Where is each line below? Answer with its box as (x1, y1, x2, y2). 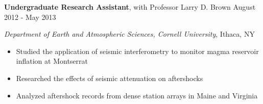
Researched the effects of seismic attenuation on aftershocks (16, 72, 203, 83)
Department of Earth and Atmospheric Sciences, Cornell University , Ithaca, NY (4, 29, 255, 39)
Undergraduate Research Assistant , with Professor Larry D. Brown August (4, 2, 256, 12)
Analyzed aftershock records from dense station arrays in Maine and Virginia (16, 90, 258, 100)
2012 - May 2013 (4, 11, 56, 22)
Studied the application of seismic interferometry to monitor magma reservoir (16, 45, 259, 56)
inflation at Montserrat (16, 56, 88, 66)
